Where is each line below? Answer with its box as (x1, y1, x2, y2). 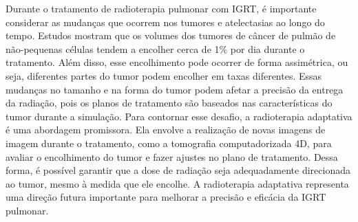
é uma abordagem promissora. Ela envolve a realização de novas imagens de (6, 122, 326, 137)
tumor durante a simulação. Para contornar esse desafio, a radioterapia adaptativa (6, 109, 352, 123)
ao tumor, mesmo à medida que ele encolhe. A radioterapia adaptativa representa (6, 176, 349, 190)
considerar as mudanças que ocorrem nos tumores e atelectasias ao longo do (6, 14, 325, 29)
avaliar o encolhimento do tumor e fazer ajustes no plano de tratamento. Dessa (6, 149, 338, 164)
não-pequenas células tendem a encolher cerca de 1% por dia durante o (6, 41, 305, 56)
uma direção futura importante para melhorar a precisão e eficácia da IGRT (6, 190, 326, 204)
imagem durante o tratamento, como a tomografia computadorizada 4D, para (6, 135, 332, 150)
